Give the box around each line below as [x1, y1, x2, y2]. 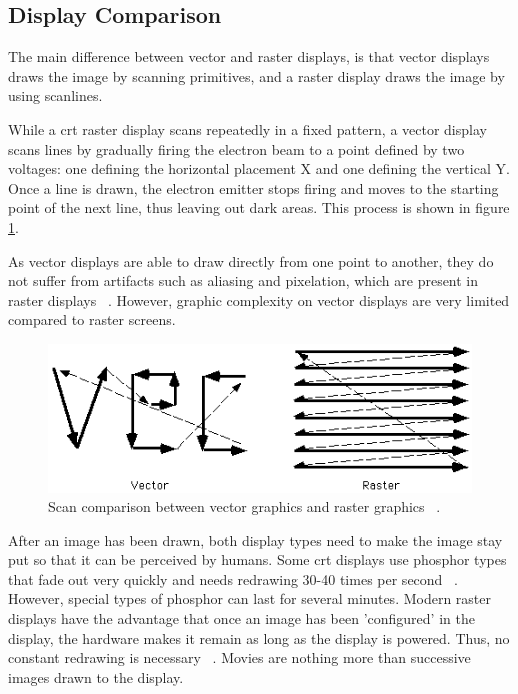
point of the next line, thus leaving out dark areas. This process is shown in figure [8, 197, 510, 218]
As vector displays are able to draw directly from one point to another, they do [8, 250, 494, 271]
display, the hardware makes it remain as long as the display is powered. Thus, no [8, 627, 510, 648]
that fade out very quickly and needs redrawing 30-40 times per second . [8, 568, 458, 589]
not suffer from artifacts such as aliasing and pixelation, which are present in [8, 270, 479, 291]
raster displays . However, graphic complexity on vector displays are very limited [8, 289, 510, 310]
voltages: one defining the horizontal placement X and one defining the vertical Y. [8, 158, 510, 179]
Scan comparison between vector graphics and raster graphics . [48, 496, 441, 517]
